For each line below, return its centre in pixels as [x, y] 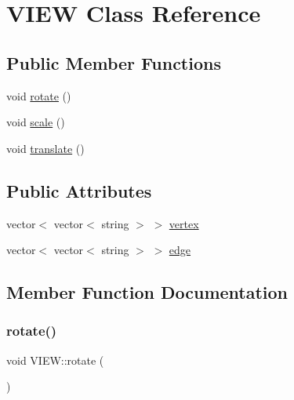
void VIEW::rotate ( [55, 360]
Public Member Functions [114, 62]
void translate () [45, 148]
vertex [184, 223]
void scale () [36, 122]
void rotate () [39, 95]
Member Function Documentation [147, 292]
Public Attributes [79, 190]
